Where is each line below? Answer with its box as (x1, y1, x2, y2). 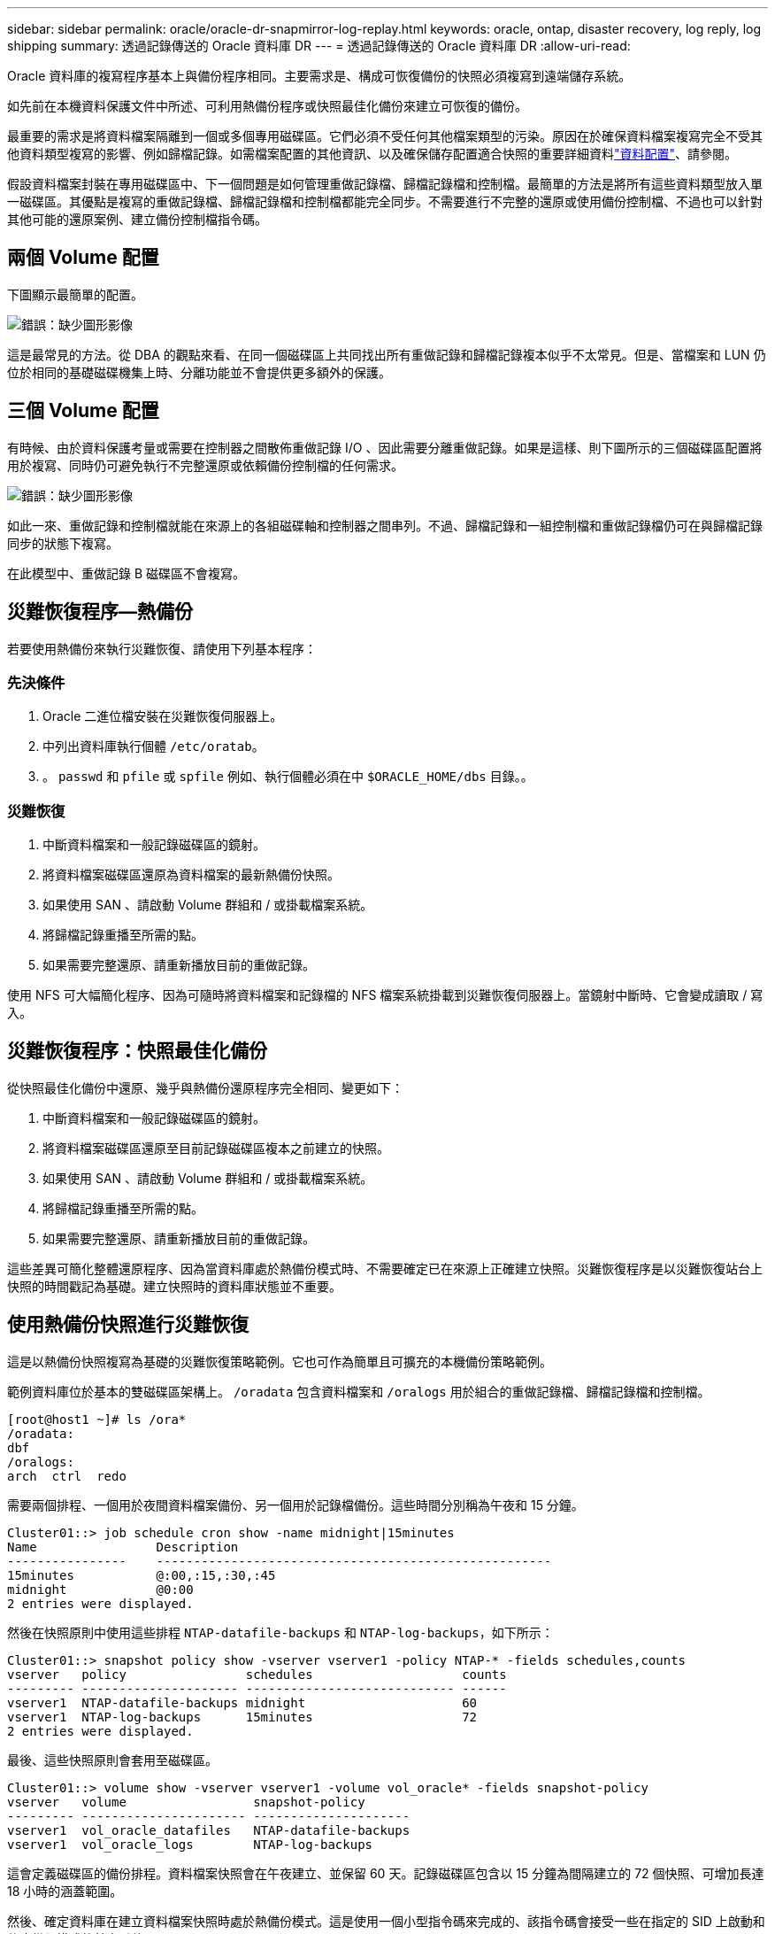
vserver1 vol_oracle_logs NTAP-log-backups (7, 1837, 373, 1852)
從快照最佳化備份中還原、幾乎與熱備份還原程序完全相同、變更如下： (7, 1079, 403, 1095)
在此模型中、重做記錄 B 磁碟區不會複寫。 (7, 565, 246, 581)
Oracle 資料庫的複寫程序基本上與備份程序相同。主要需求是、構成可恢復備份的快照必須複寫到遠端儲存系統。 (7, 68, 632, 83)
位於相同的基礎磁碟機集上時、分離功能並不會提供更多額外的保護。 (7, 364, 391, 380)
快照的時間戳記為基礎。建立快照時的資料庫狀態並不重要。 (7, 1278, 341, 1294)
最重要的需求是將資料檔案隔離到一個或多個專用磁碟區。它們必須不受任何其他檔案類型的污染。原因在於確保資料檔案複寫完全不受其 (7, 128, 763, 143)
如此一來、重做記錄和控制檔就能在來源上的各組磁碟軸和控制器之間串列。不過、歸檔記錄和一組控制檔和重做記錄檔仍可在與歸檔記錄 (7, 517, 763, 533)
